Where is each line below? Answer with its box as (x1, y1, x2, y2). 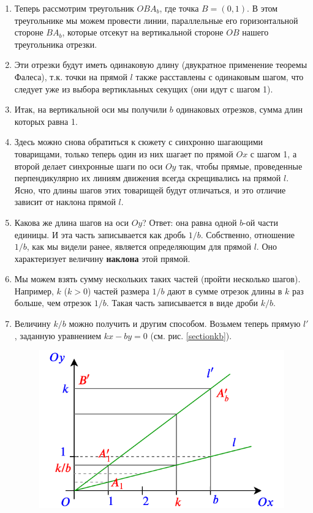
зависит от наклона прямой (14, 195, 116, 208)
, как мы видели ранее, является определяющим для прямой (26, 240, 251, 253)
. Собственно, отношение (200, 228, 295, 241)
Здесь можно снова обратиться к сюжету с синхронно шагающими (14, 135, 263, 148)
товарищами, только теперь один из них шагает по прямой (14, 147, 233, 160)
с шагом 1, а (250, 147, 297, 160)
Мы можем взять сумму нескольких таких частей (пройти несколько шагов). (14, 272, 301, 285)
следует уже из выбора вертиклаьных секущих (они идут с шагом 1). (14, 82, 273, 95)
